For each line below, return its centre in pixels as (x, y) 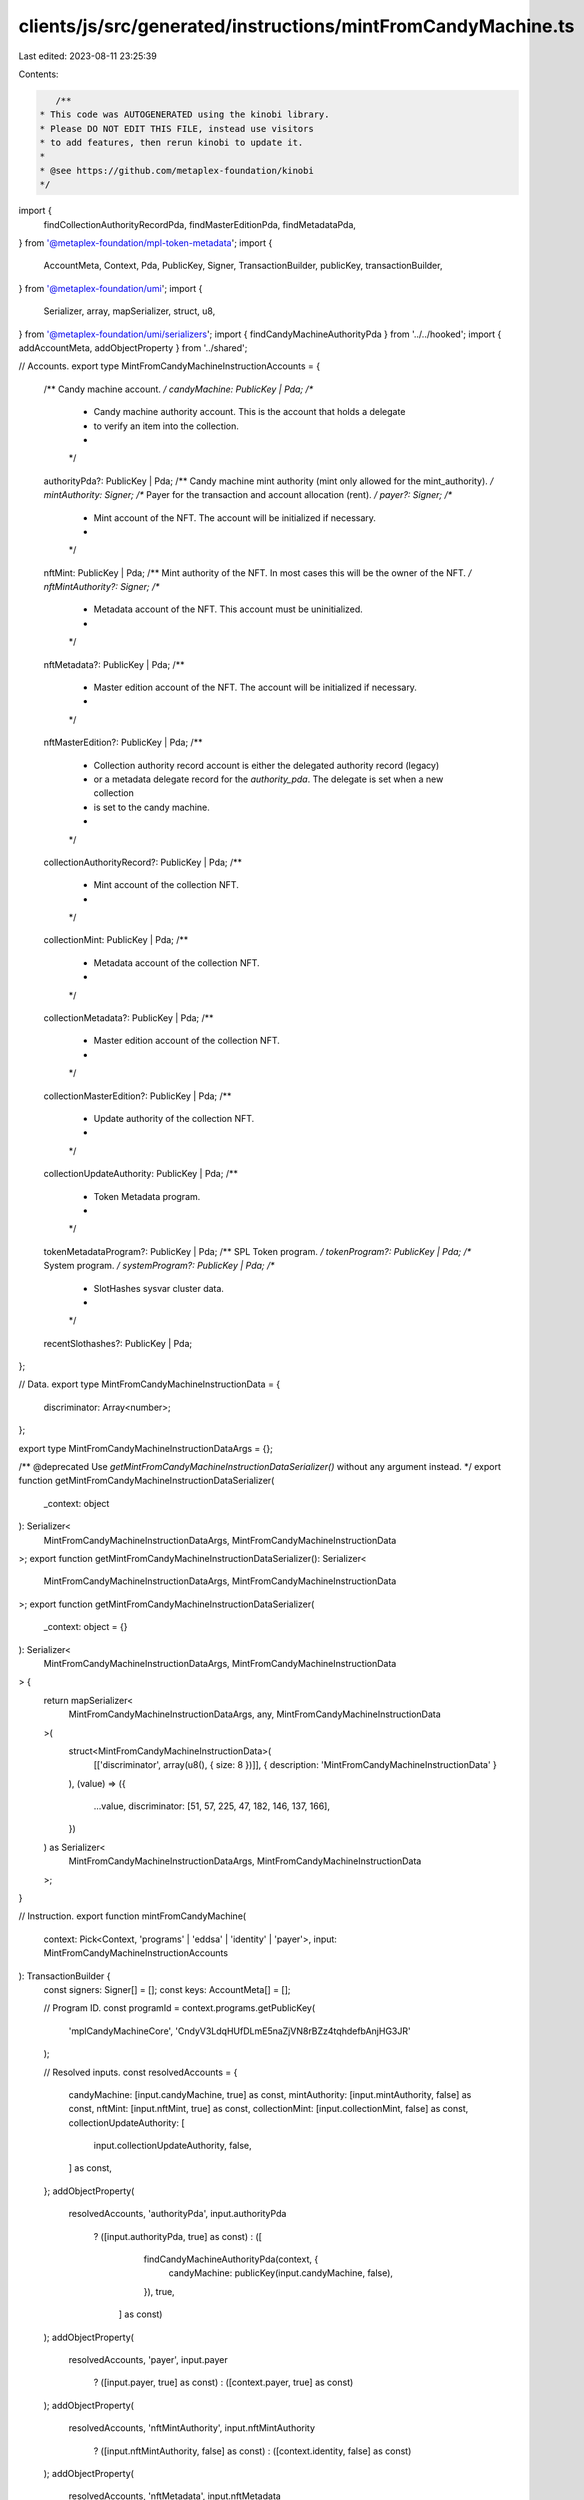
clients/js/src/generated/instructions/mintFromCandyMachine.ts (296, 26)
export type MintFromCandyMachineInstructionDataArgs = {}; (146, 1448)
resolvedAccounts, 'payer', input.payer (148, 2359)
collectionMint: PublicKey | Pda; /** (116, 940)
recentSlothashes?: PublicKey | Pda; (118, 1343)
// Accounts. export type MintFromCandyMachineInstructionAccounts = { (169, 366)
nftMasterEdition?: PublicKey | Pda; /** (123, 742)
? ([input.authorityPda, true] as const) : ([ (177, 2236)
